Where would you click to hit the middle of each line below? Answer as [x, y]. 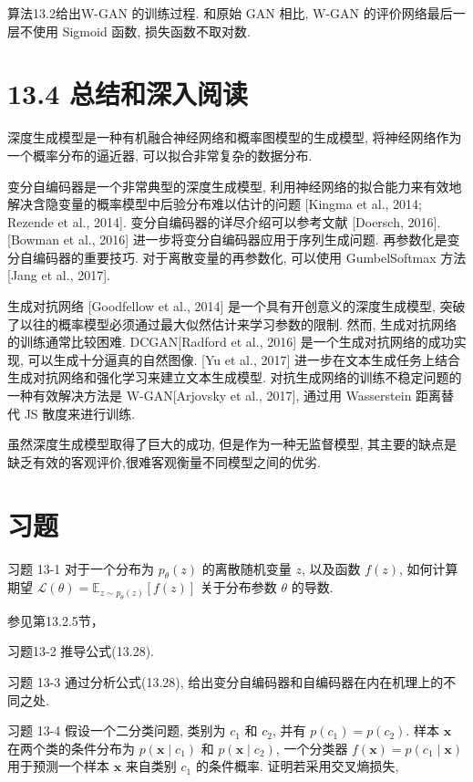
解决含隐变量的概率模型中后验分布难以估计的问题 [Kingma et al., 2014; [215, 204]
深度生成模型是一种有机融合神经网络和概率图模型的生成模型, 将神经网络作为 [235, 137]
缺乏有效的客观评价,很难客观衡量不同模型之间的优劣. [164, 461]
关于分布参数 [238, 587]
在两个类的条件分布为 [71, 748]
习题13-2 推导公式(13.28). [81, 651]
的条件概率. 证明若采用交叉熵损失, [297, 766]
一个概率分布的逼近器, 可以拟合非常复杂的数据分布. [160, 155]
